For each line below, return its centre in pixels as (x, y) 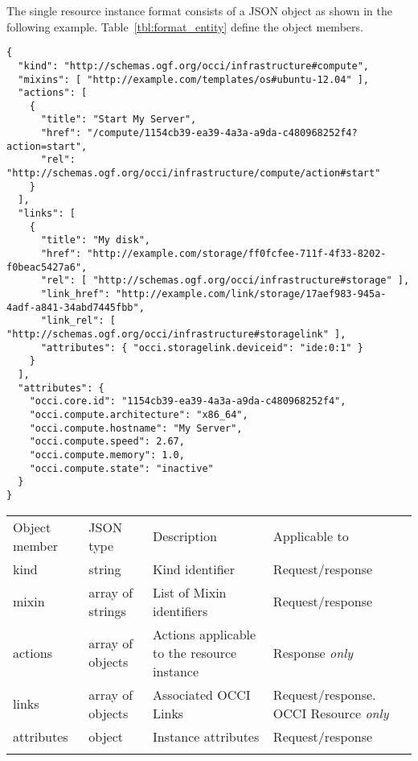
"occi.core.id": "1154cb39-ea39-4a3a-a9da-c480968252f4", (188, 401)
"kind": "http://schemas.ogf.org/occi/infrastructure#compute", (194, 66)
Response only (313, 652)
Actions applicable (205, 634)
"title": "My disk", (95, 240)
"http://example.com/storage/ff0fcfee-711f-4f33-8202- (237, 254)
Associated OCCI (202, 694)
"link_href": (75, 294)
